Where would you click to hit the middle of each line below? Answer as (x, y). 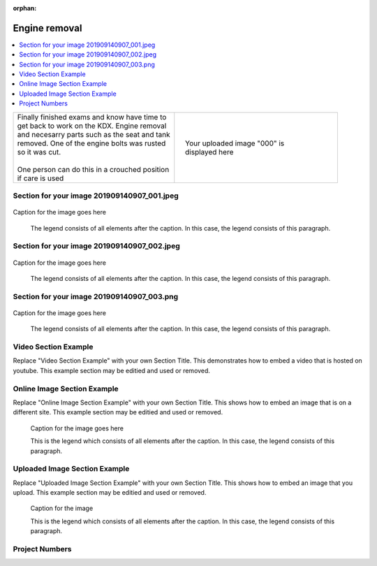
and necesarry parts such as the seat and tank (94, 134)
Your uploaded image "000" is (235, 143)
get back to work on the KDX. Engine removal (92, 126)
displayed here (209, 152)
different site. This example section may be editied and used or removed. (118, 412)
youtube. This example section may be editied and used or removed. (112, 370)
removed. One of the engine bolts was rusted (91, 143)
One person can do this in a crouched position (93, 169)
